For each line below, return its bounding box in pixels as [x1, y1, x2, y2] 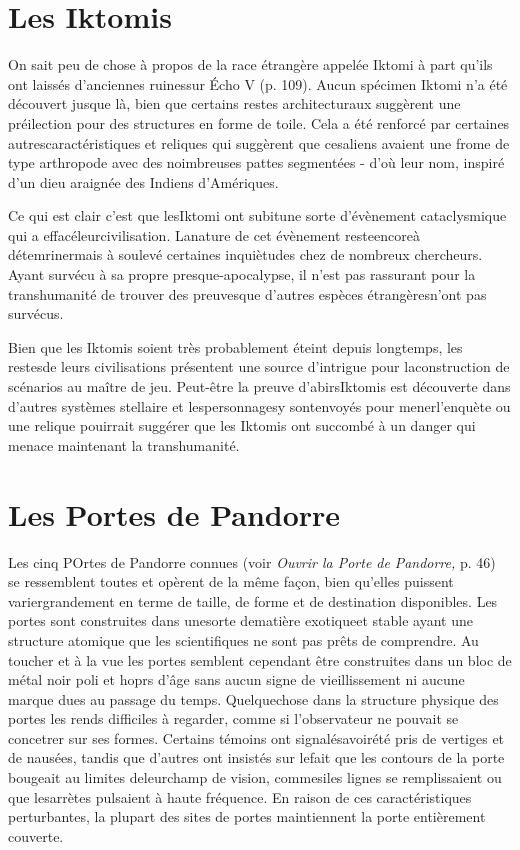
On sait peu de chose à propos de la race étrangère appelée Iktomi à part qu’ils [8, 54, 493, 75]
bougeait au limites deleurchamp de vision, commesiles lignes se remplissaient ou [8, 767, 502, 788]
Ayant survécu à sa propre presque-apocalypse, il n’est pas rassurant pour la [8, 264, 476, 285]
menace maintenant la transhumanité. [8, 434, 240, 455]
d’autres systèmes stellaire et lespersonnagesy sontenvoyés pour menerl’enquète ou [8, 395, 511, 416]
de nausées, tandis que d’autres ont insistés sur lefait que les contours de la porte [8, 747, 505, 768]
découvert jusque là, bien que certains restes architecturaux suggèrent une [8, 93, 461, 114]
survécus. [8, 303, 64, 324]
